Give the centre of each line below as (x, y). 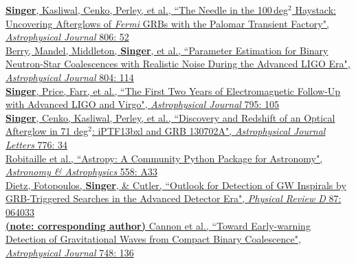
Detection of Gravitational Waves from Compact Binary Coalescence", (153, 239)
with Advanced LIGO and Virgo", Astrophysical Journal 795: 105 (143, 104)
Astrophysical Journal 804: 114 (70, 77)
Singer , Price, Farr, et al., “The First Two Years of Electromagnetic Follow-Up (173, 90)
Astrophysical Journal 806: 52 (67, 37)
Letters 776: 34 (37, 144)
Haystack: (315, 10)
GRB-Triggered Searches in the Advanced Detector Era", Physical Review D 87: (174, 198)
